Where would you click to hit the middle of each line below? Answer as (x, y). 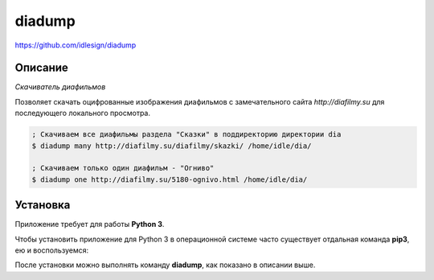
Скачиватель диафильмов (60, 87)
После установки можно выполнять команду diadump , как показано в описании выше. (165, 265)
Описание (41, 68)
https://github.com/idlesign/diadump (76, 45)
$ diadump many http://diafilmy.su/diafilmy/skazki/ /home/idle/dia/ (172, 146)
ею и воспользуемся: (51, 250)
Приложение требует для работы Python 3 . (90, 224)
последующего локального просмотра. (83, 113)
